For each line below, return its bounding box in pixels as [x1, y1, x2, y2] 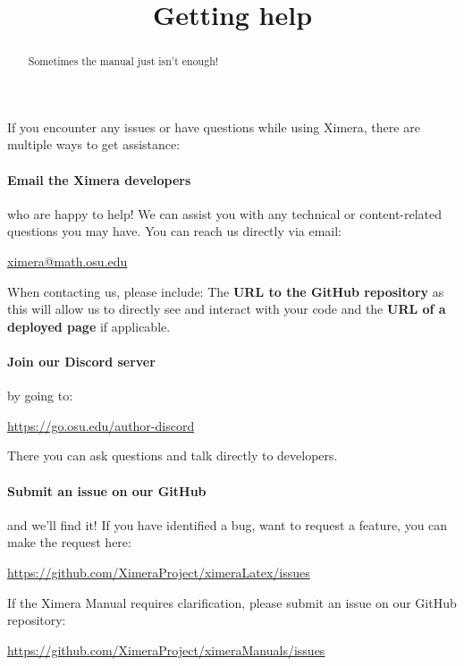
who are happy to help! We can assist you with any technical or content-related [7, 204, 443, 223]
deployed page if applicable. [7, 316, 171, 335]
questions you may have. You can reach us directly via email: [7, 222, 342, 240]
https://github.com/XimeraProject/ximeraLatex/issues [7, 562, 310, 581]
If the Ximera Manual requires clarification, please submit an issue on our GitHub [7, 593, 457, 611]
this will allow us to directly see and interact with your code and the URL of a [7, 299, 446, 318]
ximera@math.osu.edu [7, 252, 128, 270]
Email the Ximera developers [7, 170, 191, 189]
